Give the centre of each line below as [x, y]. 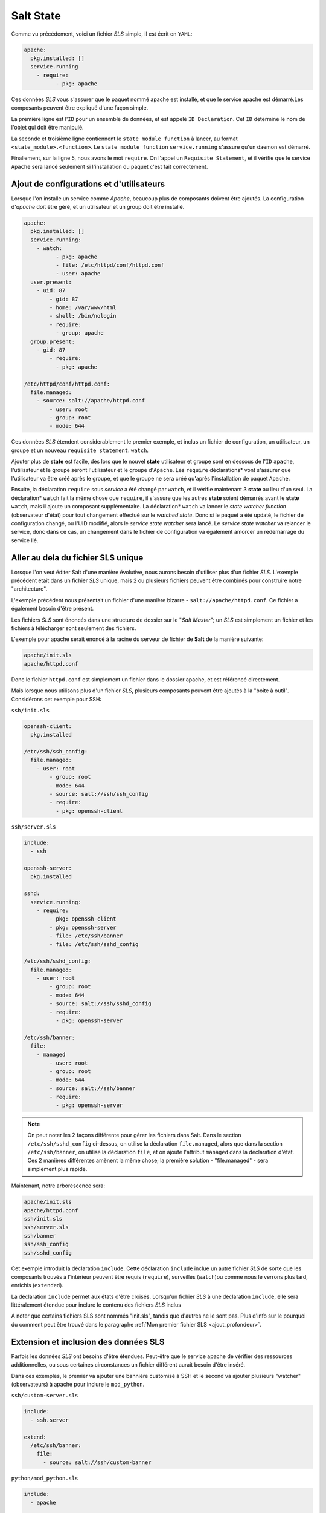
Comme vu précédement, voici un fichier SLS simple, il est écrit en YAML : [102, 34]
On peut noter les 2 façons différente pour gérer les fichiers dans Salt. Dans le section [134, 1135]
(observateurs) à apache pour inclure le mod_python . [78, 1384]
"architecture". [29, 589]
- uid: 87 [51, 291]
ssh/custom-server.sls [45, 1396]
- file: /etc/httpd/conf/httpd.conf [110, 265]
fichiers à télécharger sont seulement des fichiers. [74, 628]
